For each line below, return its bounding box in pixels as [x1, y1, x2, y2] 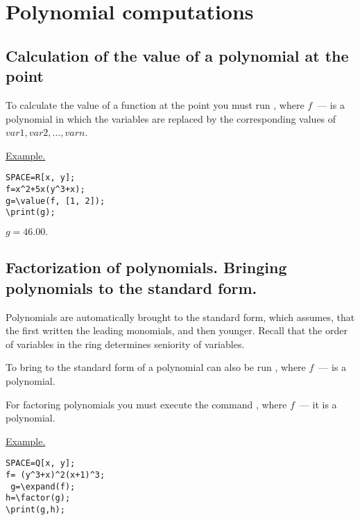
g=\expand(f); [10, 481, 76, 492]
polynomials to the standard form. [6, 277, 257, 298]
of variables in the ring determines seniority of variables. [6, 336, 245, 351]
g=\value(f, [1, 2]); [6, 196, 105, 206]
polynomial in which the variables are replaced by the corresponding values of [6, 111, 336, 125]
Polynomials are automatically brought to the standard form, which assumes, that [6, 309, 355, 324]
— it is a [299, 397, 337, 411]
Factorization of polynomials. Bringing [6, 257, 287, 278]
